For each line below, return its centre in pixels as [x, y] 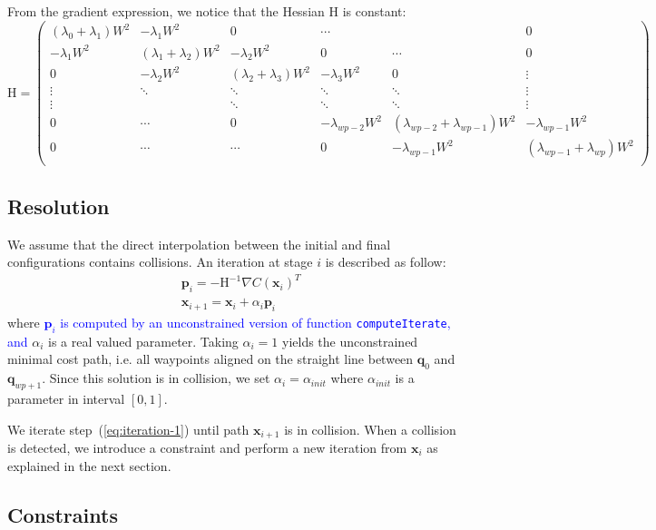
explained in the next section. [89, 465]
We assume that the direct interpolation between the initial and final [199, 244]
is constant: [374, 11]
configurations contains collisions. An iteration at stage [160, 262]
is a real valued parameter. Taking [143, 341]
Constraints [63, 514]
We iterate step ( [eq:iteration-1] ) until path [128, 429]
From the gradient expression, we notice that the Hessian [166, 11]
